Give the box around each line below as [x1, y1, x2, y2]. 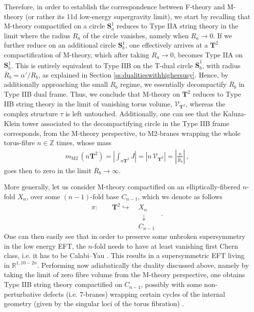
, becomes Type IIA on [173, 49, 243, 59]
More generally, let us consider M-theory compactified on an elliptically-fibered [4, 182, 240, 192]
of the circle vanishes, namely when [83, 30, 189, 40]
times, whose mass [56, 137, 112, 148]
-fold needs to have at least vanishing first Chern [92, 240, 238, 251]
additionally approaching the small [4, 79, 108, 89]
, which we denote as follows [138, 191, 223, 201]
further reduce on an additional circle [4, 40, 116, 50]
